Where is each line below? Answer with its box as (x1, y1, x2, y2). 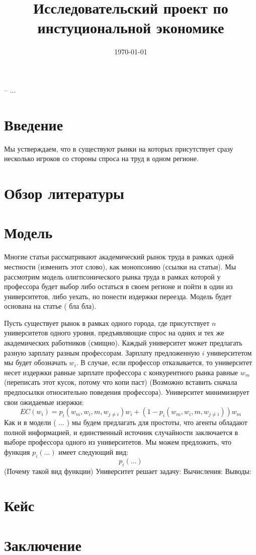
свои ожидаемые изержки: (4, 396, 84, 407)
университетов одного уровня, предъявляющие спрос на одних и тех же (4, 327, 224, 338)
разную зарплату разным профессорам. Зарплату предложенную (4, 347, 200, 358)
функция (4, 447, 30, 457)
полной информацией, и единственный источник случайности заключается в (4, 427, 238, 437)
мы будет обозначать (4, 357, 67, 368)
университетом (207, 347, 252, 358)
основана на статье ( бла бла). (4, 301, 97, 311)
